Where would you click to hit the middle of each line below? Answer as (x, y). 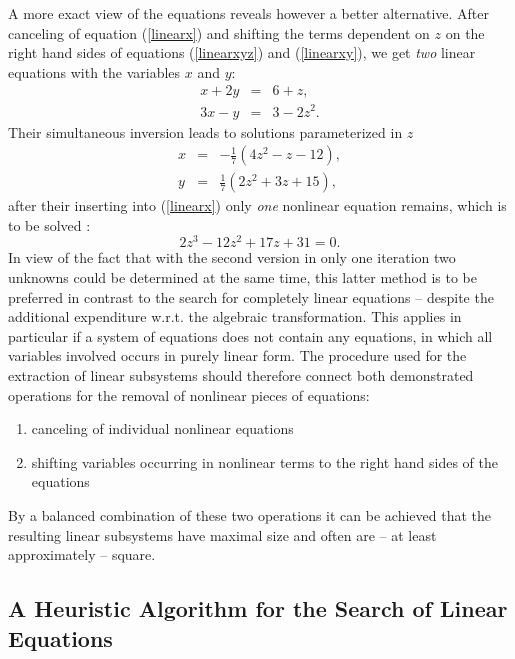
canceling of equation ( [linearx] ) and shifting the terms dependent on (219, 32)
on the (465, 32)
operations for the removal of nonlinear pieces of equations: (189, 394)
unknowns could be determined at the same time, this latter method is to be (242, 277)
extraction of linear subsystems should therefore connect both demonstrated (241, 375)
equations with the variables (94, 71)
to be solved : (49, 224)
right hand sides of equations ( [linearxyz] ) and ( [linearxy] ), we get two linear (242, 52)
